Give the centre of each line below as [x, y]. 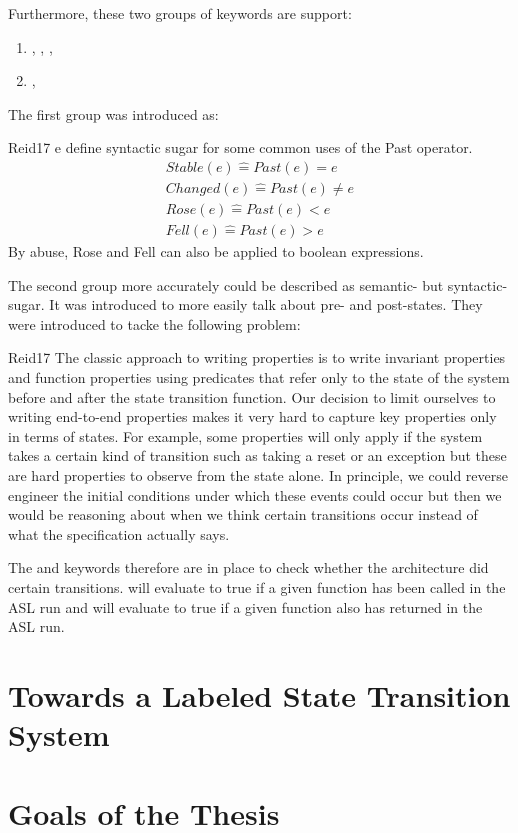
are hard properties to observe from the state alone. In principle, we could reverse [258, 475]
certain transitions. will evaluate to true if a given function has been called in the [257, 587]
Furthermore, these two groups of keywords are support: [180, 13]
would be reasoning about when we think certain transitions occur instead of [243, 514]
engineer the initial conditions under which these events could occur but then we [255, 494]
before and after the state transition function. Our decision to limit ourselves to [252, 396]
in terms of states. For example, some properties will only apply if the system [245, 435]
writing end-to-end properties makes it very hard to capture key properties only [252, 416]
